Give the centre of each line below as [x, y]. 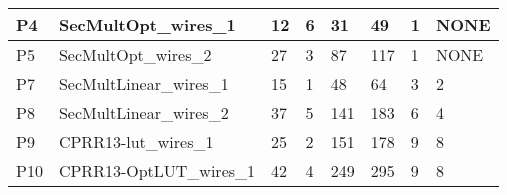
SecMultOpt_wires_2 [135, 54]
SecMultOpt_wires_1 [147, 24]
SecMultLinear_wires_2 [143, 112]
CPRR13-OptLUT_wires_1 [157, 170]
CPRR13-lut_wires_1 [136, 141]
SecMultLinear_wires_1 [143, 83]
